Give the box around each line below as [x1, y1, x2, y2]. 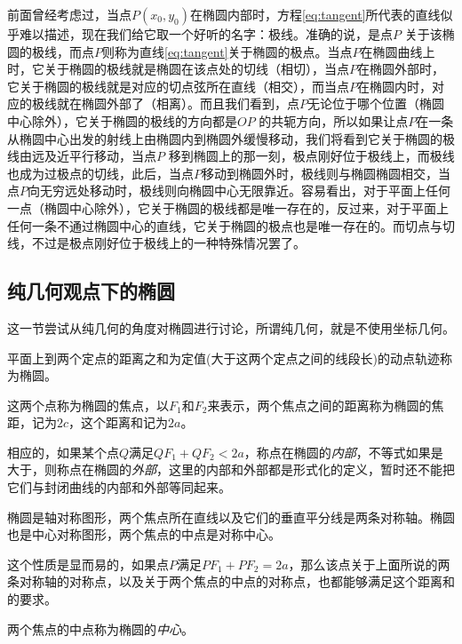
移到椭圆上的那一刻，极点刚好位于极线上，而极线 [168, 147, 455, 165]
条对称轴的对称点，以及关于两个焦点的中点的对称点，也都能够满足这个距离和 [7, 572, 455, 591]
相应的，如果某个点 [7, 442, 119, 461]
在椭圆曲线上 [360, 42, 435, 60]
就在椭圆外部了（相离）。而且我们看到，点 [56, 94, 299, 113]
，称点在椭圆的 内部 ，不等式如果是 [243, 442, 443, 461]
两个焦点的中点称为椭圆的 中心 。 [7, 619, 194, 638]
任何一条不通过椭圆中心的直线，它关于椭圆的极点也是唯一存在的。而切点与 [7, 216, 442, 235]
